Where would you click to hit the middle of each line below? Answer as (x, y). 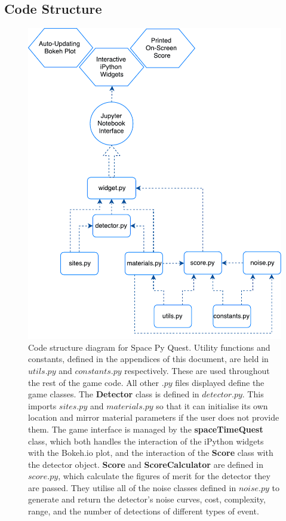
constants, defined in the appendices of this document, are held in (148, 359)
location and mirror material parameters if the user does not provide (154, 417)
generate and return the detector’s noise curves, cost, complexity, (147, 499)
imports (42, 405)
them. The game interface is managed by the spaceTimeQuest (146, 429)
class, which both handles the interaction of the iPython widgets (146, 441)
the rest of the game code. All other (94, 382)
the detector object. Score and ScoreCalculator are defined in (146, 464)
